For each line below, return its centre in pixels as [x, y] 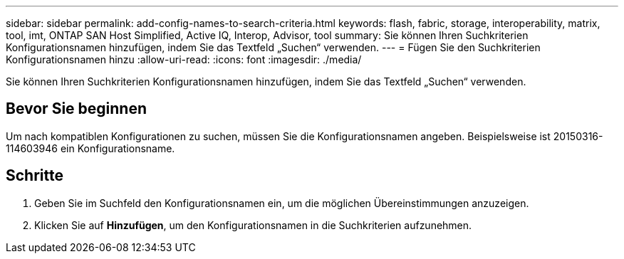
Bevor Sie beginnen [77, 109]
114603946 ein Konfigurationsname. [90, 148]
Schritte [35, 176]
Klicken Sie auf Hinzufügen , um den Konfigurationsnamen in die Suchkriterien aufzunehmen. [253, 225]
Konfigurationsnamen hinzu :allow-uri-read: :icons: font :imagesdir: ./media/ [184, 59]
